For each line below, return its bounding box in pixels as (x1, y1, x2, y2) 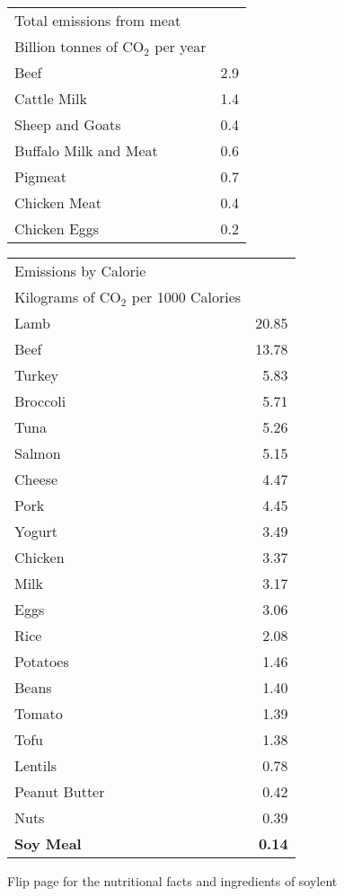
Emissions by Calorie (14, 260, 146, 281)
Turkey (14, 365, 58, 385)
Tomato (14, 703, 63, 724)
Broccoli (14, 391, 66, 411)
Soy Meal (14, 833, 82, 854)
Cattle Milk (14, 88, 87, 109)
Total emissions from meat (14, 10, 181, 31)
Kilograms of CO (14, 286, 121, 307)
